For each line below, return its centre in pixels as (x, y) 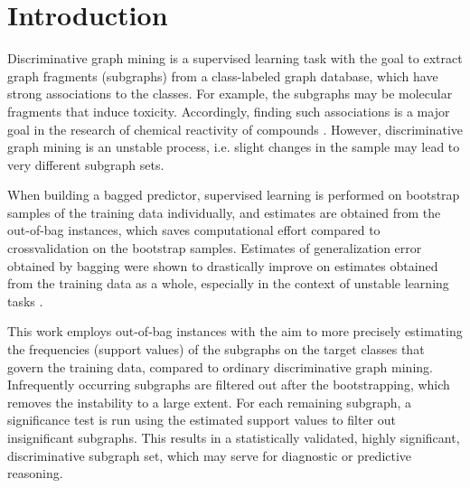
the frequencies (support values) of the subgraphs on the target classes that (216, 349)
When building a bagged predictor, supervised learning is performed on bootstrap (234, 195)
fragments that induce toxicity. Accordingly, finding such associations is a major (229, 111)
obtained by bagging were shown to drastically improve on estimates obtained (223, 265)
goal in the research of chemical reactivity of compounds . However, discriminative (235, 129)
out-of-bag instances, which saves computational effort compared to (194, 230)
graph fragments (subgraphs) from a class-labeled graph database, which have (223, 75)
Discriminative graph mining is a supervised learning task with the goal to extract (235, 58)
